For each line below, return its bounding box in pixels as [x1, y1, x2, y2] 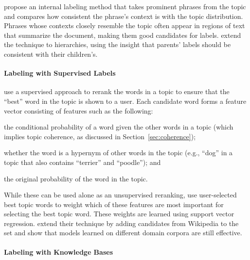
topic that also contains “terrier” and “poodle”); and [4, 157, 161, 167]
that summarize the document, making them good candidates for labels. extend [4, 30, 241, 40]
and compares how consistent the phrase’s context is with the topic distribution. [4, 11, 243, 21]
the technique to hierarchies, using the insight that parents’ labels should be [4, 39, 231, 49]
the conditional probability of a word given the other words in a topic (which [4, 122, 233, 132]
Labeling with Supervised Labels [4, 68, 116, 78]
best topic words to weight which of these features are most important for [4, 199, 224, 209]
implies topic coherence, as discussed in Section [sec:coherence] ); [4, 131, 196, 141]
